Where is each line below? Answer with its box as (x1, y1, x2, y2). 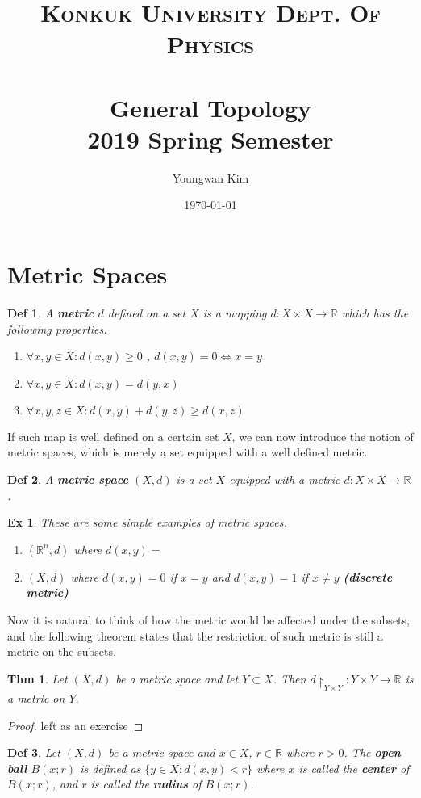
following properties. (7, 320, 107, 337)
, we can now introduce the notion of (231, 427, 414, 444)
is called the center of (298, 759, 410, 776)
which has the (341, 304, 409, 321)
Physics (166, 27, 255, 61)
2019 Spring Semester (87, 122, 334, 155)
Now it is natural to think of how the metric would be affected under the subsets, (7, 611, 410, 628)
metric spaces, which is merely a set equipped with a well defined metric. (7, 443, 368, 460)
